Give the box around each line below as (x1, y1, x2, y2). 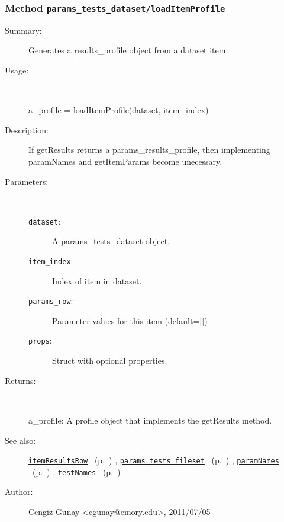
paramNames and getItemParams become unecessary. (28, 155, 222, 167)
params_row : (28, 294, 73, 307)
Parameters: (5, 175, 49, 187)
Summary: (5, 24, 42, 36)
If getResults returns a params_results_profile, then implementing (28, 143, 270, 156)
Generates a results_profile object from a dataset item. (28, 44, 228, 56)
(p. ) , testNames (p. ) (32, 465, 121, 478)
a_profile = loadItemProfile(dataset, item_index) (28, 104, 209, 116)
